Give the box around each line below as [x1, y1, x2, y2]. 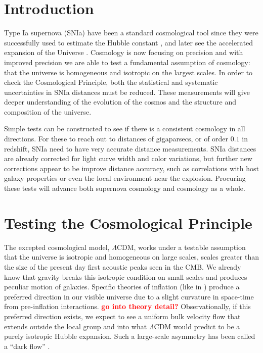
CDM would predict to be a [154, 321, 240, 331]
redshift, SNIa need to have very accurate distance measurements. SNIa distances [4, 143, 256, 154]
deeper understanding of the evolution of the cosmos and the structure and [4, 96, 236, 107]
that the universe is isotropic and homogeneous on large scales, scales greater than [4, 251, 259, 262]
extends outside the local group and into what [4, 321, 147, 331]
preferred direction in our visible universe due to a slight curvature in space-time [4, 291, 254, 301]
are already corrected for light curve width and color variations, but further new [4, 153, 252, 164]
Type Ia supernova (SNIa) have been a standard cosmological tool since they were [4, 27, 258, 38]
